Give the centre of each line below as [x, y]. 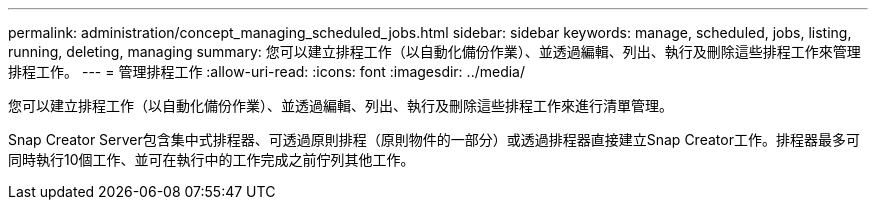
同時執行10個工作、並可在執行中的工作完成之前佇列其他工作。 [211, 159]
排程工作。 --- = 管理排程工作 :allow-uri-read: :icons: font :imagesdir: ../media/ [267, 71]
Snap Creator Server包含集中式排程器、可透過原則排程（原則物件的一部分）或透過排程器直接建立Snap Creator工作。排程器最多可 [434, 139]
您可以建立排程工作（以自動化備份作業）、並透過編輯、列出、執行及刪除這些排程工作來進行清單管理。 [340, 105]
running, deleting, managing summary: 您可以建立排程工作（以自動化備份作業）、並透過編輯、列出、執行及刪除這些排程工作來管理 [434, 51]
